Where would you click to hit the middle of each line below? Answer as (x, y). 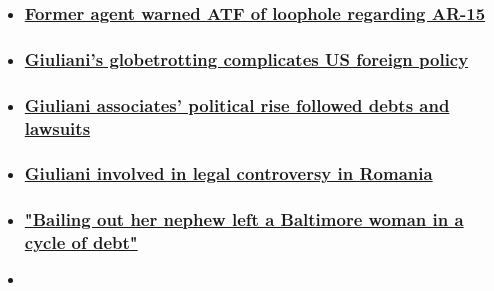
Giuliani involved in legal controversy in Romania (228, 173)
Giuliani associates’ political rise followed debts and (237, 104)
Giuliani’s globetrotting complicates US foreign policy (246, 58)
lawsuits (57, 127)
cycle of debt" (81, 242)
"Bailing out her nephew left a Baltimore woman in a (244, 219)
